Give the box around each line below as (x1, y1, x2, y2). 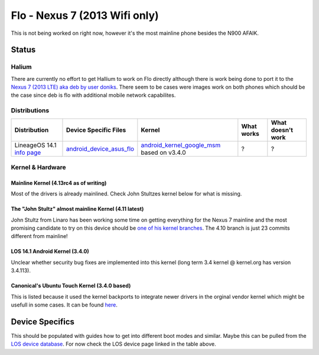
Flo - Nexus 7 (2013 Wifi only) (11, 9, 159, 22)
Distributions (11, 106, 50, 115)
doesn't (271, 126, 294, 134)
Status (11, 45, 36, 55)
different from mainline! (11, 233, 68, 240)
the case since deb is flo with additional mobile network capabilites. (11, 92, 176, 99)
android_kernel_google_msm (141, 141, 221, 149)
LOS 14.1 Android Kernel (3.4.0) (11, 248, 89, 255)
